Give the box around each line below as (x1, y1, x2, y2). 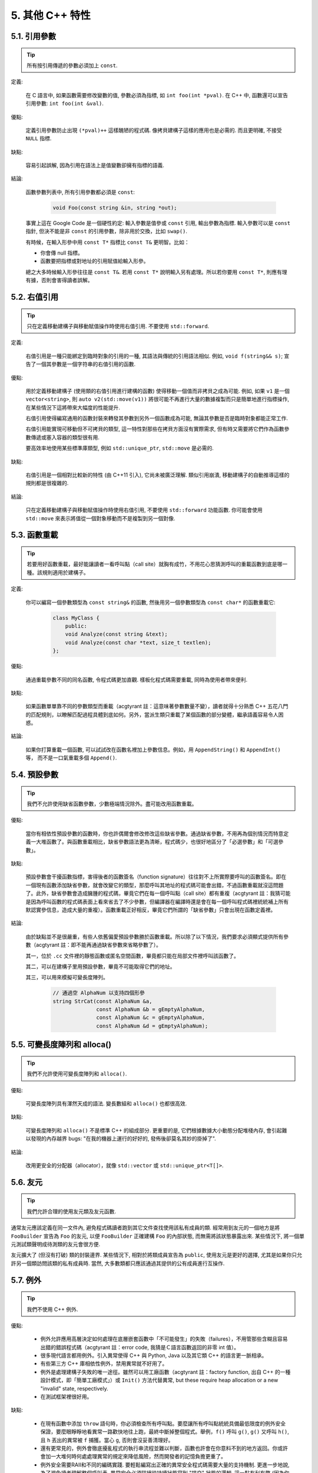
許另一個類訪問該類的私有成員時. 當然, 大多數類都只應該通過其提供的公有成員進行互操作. (11, 1260, 225, 1267)
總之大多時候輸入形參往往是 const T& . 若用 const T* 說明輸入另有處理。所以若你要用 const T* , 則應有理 (25, 268, 288, 275)
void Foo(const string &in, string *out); (52, 204, 177, 211)
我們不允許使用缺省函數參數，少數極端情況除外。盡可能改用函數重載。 (26, 800, 197, 807)
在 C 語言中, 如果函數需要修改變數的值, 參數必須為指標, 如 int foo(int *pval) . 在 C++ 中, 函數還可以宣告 (25, 91, 289, 98)
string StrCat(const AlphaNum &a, (52, 998, 153, 1005)
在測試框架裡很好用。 (40, 1393, 92, 1401)
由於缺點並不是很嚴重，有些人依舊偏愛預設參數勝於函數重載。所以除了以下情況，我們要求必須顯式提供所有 (25, 933, 284, 940)
